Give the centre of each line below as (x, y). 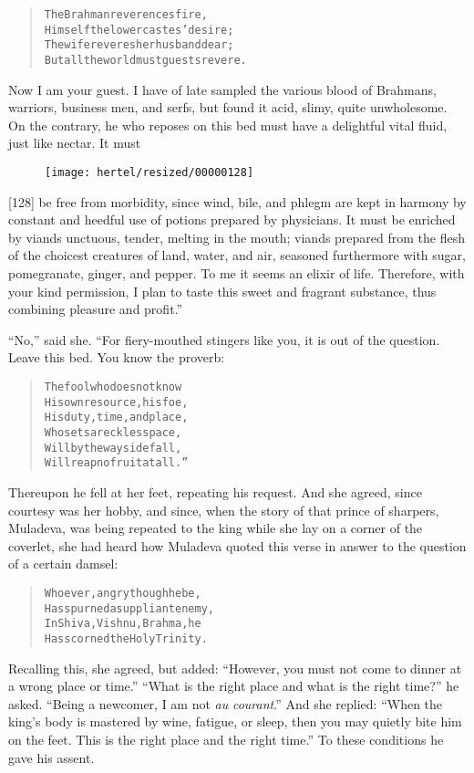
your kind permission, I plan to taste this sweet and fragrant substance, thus (222, 291)
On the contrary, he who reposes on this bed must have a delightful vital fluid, (228, 125)
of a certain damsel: (63, 564)
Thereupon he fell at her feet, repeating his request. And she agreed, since (215, 491)
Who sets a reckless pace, (113, 432)
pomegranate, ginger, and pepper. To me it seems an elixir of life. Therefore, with (237, 273)
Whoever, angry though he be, (123, 593)
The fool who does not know (113, 387)
